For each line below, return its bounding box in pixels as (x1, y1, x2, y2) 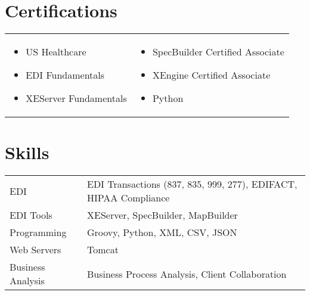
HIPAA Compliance (86, 191, 170, 205)
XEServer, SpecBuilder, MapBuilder (86, 208, 238, 222)
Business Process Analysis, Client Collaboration (86, 266, 287, 281)
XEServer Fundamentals (26, 91, 127, 105)
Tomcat (86, 243, 119, 257)
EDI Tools (10, 208, 52, 222)
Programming (10, 225, 67, 240)
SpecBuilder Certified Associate (152, 45, 284, 59)
